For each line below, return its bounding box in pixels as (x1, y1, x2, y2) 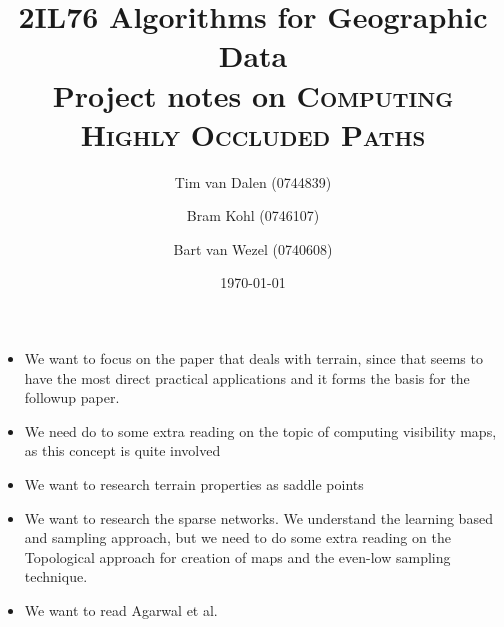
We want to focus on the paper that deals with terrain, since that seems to (24, 348, 483, 369)
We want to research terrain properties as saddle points (24, 474, 364, 495)
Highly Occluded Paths (80, 113, 426, 154)
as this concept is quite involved (24, 440, 221, 461)
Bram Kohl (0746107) (186, 205, 320, 226)
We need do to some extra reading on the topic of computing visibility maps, (24, 420, 497, 441)
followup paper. (24, 387, 120, 408)
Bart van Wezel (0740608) (173, 238, 333, 259)
